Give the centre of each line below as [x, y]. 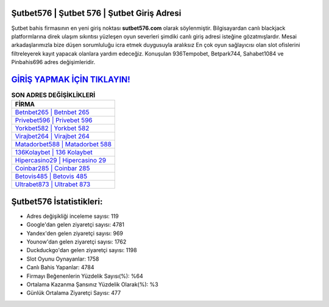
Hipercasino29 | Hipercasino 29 [61, 161]
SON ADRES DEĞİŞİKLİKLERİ [53, 95]
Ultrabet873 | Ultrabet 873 [53, 184]
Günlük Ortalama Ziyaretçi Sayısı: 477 [74, 293]
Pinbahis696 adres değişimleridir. [53, 62]
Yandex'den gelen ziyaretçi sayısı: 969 [75, 233]
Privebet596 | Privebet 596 [54, 120]
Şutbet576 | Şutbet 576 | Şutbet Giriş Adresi [96, 13]
